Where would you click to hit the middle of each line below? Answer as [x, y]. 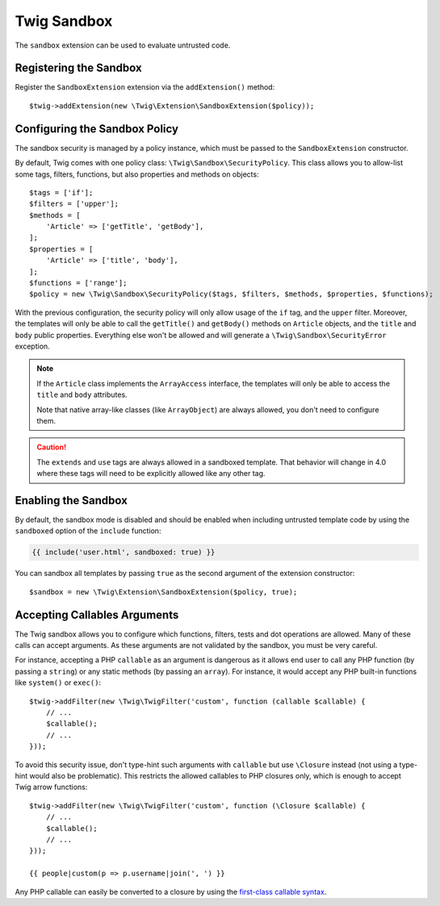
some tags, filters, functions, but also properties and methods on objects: [137, 174]
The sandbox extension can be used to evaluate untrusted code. [123, 45]
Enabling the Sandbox [71, 500]
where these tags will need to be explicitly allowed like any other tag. [151, 474]
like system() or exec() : [58, 683]
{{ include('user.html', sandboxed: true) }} [124, 552]
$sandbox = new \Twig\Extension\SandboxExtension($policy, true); [163, 592]
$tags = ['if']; [61, 192]
